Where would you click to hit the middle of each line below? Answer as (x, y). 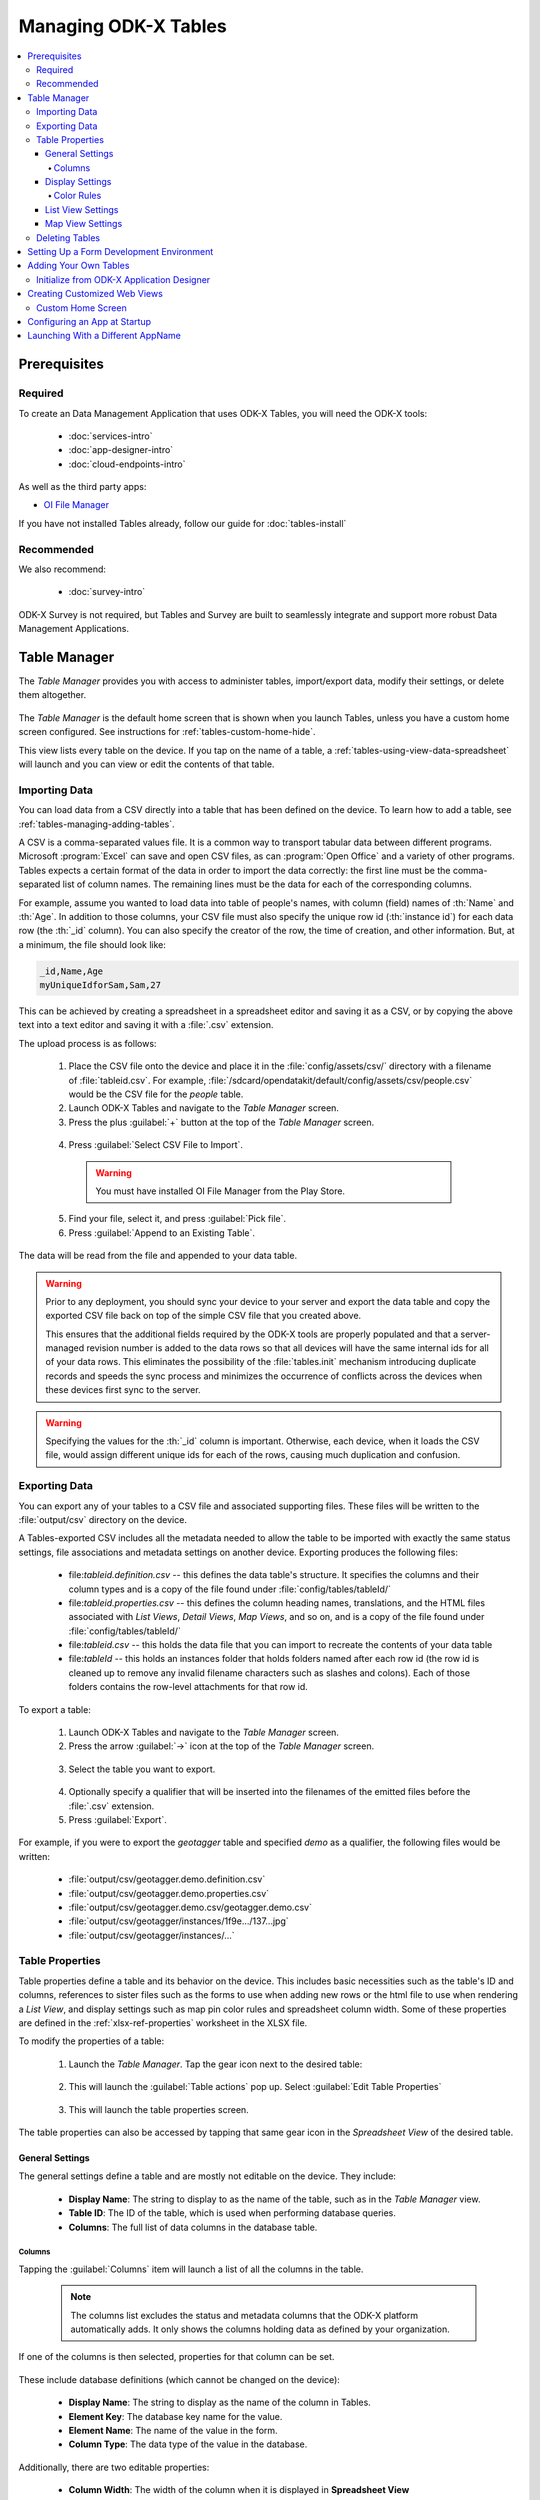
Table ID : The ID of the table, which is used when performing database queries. (232, 2213)
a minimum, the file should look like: (92, 944)
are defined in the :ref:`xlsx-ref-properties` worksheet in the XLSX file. (163, 2023)
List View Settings (82, 209)
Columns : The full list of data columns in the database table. (193, 2227)
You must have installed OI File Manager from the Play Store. (220, 1191)
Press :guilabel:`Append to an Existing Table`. (161, 1232)
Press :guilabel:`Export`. (117, 1819)
